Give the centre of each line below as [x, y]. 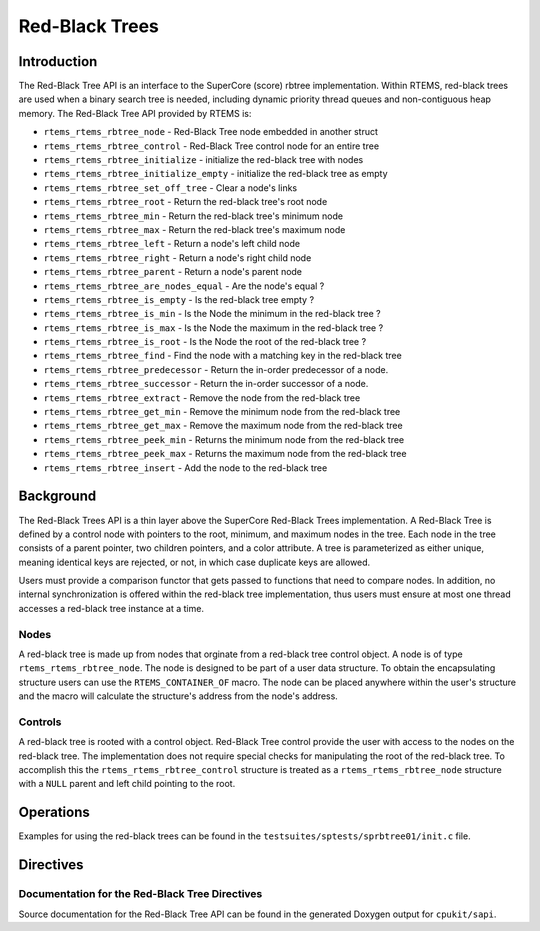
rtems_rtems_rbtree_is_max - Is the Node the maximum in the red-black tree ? [213, 327]
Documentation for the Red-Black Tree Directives [140, 894]
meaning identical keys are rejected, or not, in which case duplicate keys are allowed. [194, 562]
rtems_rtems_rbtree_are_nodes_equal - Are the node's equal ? [184, 286]
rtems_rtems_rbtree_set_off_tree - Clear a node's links [170, 187]
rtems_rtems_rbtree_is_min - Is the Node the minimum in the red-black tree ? [212, 314]
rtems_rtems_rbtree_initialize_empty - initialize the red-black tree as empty [216, 174]
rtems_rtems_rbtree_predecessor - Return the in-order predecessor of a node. [216, 369]
